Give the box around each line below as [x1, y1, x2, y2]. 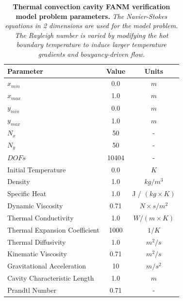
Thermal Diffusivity [7, 236, 66, 247]
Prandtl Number [7, 285, 57, 295]
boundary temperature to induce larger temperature [16, 39, 166, 50]
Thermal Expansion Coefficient [7, 224, 100, 234]
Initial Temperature [7, 164, 66, 174]
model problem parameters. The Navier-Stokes [16, 11, 167, 21]
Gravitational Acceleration [7, 261, 86, 271]
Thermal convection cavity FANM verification [13, 1, 170, 11]
